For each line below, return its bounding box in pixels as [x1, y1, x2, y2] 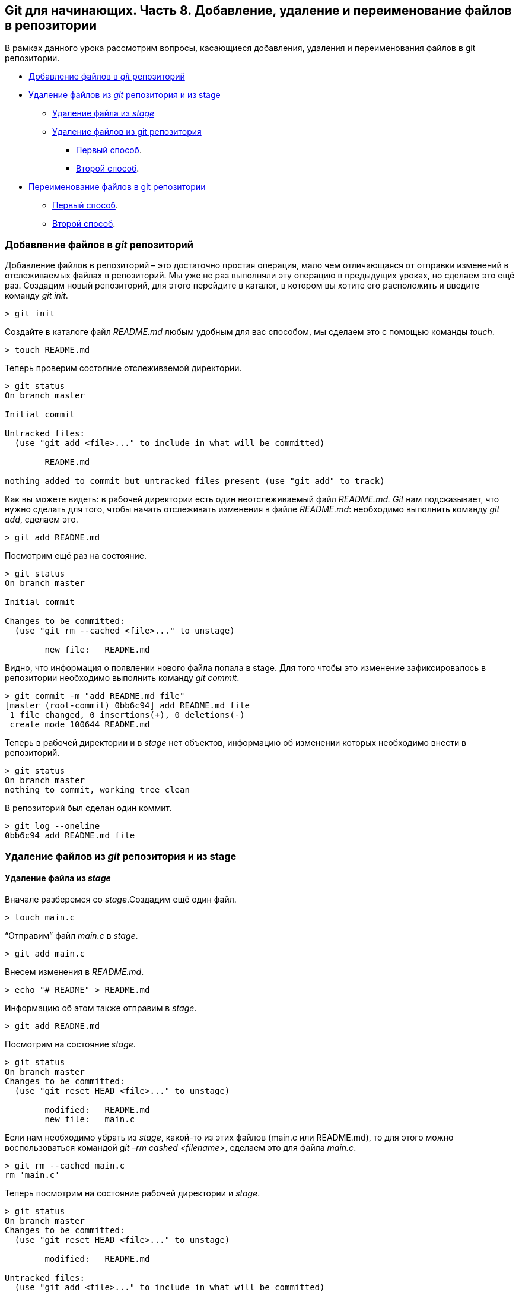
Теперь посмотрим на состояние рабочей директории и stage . [5, 1188, 260, 1198]
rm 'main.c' [5, 1170, 60, 1180]
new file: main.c [44, 1114, 135, 1124]
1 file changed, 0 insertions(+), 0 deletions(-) [9, 710, 245, 720]
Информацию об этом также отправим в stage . [5, 1002, 197, 1013]
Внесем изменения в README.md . [5, 966, 144, 977]
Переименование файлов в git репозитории [28, 182, 206, 192]
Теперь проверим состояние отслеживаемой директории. [5, 363, 242, 373]
